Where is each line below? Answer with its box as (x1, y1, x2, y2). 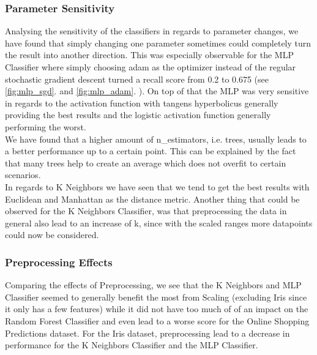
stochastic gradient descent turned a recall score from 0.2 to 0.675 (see (5, 72, 269, 85)
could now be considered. (5, 228, 99, 241)
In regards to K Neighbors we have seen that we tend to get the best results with (5, 180, 310, 193)
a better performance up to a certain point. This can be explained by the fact (5, 144, 296, 157)
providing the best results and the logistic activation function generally (5, 108, 271, 121)
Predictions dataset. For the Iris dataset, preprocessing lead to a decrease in (5, 326, 290, 339)
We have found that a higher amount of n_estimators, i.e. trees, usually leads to (5, 132, 307, 145)
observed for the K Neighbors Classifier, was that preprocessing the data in (5, 204, 287, 217)
